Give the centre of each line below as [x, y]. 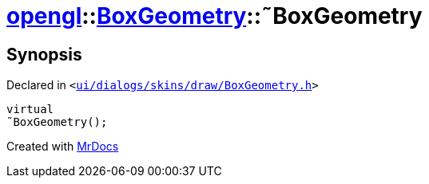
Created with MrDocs [63, 147]
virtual [30, 110]
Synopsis [44, 54]
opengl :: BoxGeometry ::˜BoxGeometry [214, 16]
